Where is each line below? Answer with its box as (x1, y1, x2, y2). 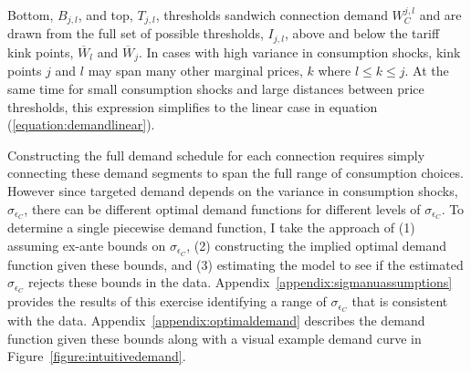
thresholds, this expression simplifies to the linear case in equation (7, 97, 378, 116)
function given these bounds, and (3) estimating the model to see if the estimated (7, 254, 464, 274)
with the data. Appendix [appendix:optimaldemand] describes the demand (7, 311, 425, 330)
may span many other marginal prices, (88, 61, 303, 80)
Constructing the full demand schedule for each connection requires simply (7, 145, 425, 164)
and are (419, 5, 462, 24)
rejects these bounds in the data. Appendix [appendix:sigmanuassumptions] (27, 273, 453, 292)
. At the (404, 61, 449, 80)
